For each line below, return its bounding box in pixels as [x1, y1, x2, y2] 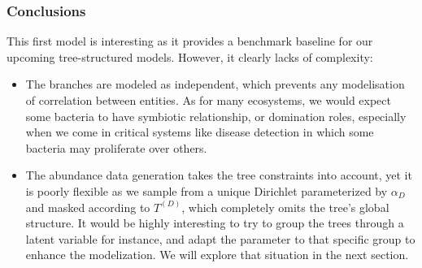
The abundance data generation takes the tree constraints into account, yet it [25, 166, 412, 184]
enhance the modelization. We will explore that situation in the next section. [25, 246, 409, 263]
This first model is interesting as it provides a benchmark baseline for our [7, 32, 373, 50]
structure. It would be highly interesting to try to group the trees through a [25, 214, 404, 231]
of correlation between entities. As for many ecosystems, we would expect [25, 92, 391, 108]
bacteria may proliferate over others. [25, 139, 207, 156]
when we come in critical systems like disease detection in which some [25, 123, 374, 140]
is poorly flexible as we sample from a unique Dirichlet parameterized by [25, 182, 388, 199]
